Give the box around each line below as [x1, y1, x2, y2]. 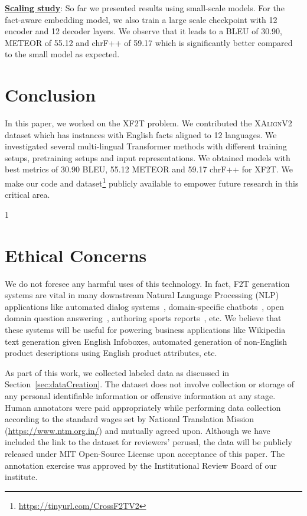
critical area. [5, 188, 50, 201]
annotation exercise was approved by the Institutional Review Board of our [5, 459, 277, 471]
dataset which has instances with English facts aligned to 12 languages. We [5, 128, 277, 141]
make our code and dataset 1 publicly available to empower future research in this [5, 175, 299, 189]
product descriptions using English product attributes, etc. [5, 347, 217, 359]
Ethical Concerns [5, 243, 147, 267]
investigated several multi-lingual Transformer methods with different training [5, 140, 287, 152]
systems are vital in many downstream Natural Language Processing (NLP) [5, 289, 279, 301]
